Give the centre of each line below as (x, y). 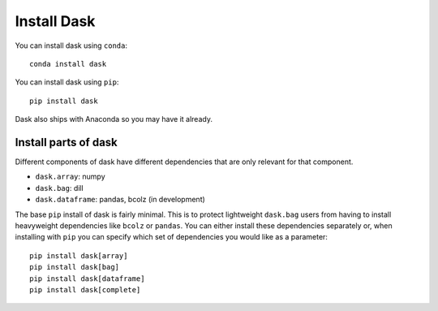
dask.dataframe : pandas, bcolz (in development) (120, 200)
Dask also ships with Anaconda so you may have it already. (114, 119)
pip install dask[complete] (85, 289)
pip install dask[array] (79, 255)
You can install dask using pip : (67, 82)
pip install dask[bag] (75, 267)
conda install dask (68, 64)
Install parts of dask (66, 142)
